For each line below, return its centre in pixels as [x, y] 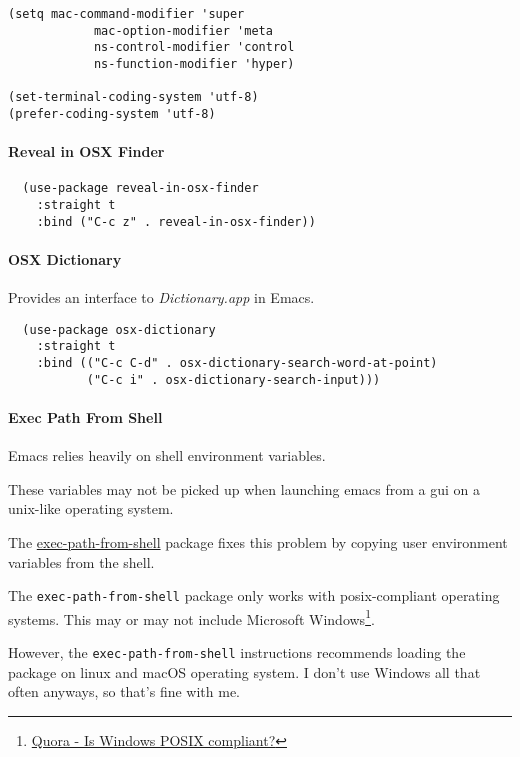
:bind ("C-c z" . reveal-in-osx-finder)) [176, 221]
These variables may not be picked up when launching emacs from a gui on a [244, 488]
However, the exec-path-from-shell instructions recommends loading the [237, 652]
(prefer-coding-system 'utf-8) [112, 113]
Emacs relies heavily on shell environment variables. [167, 455]
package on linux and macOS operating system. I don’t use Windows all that [244, 671]
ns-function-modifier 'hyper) [194, 63]
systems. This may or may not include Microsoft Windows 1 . [191, 617]
